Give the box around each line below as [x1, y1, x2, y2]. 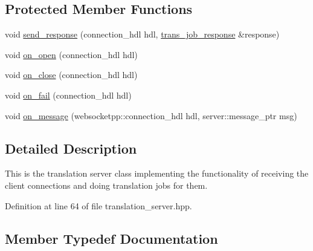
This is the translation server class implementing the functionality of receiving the [5, 167, 309, 180]
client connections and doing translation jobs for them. [5, 178, 208, 191]
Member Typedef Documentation [5, 229, 218, 247]
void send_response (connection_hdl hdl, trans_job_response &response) [5, 28, 280, 41]
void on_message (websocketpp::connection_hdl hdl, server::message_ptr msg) [5, 109, 297, 122]
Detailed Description [5, 139, 137, 157]
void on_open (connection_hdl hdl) [5, 48, 138, 60]
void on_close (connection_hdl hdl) [5, 68, 138, 81]
